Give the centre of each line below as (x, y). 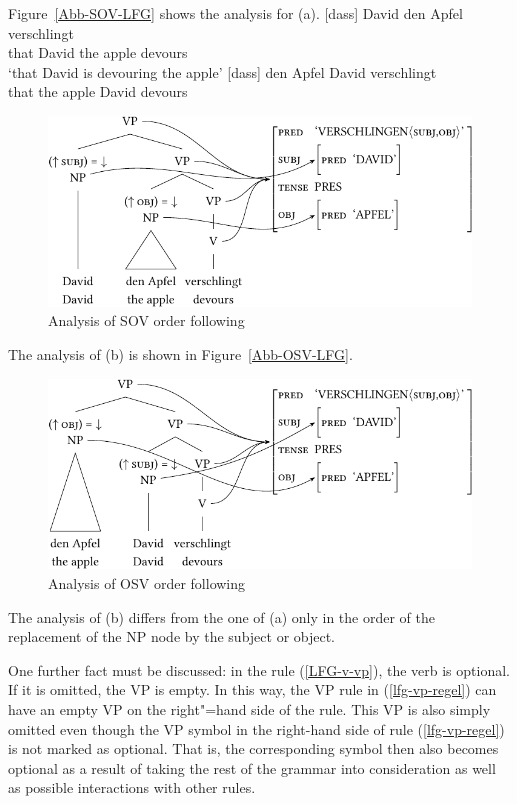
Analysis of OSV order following (147, 582)
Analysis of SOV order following (146, 320)
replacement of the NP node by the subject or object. (172, 636)
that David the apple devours (98, 52)
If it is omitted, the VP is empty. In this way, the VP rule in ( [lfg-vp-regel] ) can (252, 689)
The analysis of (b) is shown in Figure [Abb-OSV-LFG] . (180, 353)
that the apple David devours (98, 91)
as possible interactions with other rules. (132, 787)
